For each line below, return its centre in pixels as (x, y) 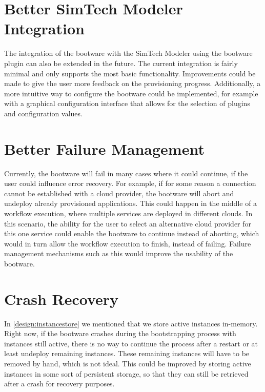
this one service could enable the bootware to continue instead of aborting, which (132, 233)
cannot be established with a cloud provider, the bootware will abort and (119, 193)
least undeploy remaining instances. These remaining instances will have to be (127, 353)
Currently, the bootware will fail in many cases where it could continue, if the (126, 173)
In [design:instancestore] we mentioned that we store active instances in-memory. (131, 323)
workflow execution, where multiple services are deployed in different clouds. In (128, 213)
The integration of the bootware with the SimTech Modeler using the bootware (128, 53)
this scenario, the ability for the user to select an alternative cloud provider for (128, 223)
